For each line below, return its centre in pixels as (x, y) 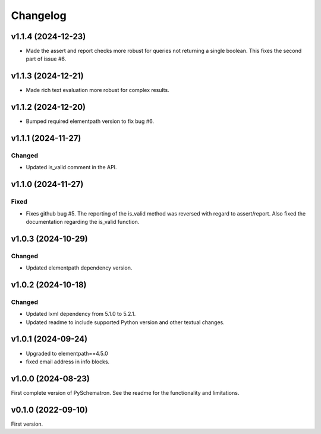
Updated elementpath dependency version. (79, 268)
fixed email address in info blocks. (68, 362)
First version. (27, 424)
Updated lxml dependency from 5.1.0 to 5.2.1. (81, 314)
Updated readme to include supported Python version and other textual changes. (125, 322)
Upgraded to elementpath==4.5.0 (67, 353)
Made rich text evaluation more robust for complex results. (97, 90)
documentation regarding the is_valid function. (83, 221)
